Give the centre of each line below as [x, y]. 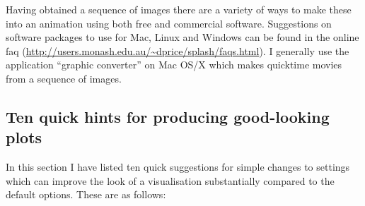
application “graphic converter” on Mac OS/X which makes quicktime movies [174, 65]
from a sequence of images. [64, 78]
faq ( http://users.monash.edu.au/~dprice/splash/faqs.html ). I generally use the [178, 50]
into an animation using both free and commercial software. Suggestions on [169, 23]
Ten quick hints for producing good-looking [168, 116]
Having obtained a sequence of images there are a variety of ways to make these [179, 9]
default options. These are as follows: [86, 194]
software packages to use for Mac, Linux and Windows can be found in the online [182, 37]
